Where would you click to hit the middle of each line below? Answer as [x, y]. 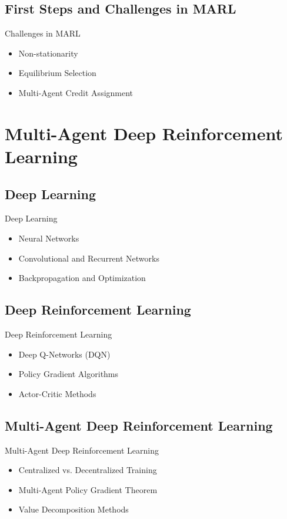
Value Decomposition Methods [74, 509]
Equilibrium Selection [57, 73]
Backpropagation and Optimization [82, 278]
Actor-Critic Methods [57, 393]
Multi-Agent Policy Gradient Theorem [88, 489]
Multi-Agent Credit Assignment [76, 92]
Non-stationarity [48, 53]
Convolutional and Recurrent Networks [89, 258]
